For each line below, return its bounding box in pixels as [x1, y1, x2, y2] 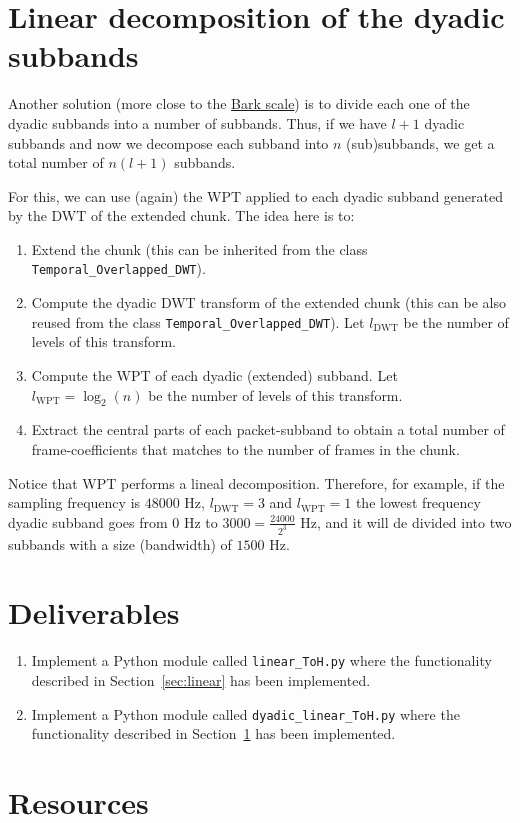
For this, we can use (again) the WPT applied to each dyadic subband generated [8, 185, 503, 206]
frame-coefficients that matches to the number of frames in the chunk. [31, 438, 460, 459]
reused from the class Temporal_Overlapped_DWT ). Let [31, 311, 365, 332]
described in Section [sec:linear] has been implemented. [31, 669, 371, 690]
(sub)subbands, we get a [346, 132, 495, 153]
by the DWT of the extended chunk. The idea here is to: [8, 205, 355, 226]
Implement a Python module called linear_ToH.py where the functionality [31, 650, 492, 671]
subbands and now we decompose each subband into [8, 132, 329, 153]
